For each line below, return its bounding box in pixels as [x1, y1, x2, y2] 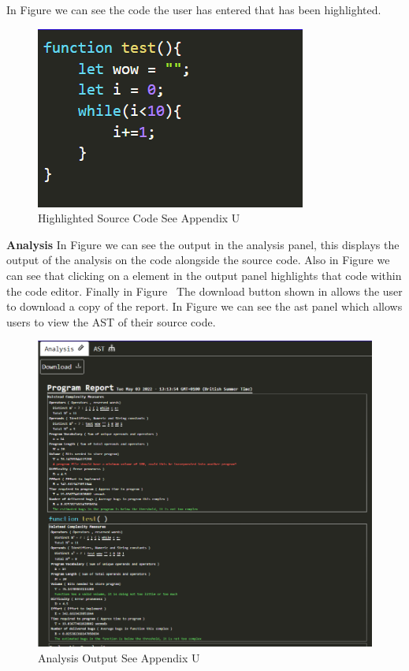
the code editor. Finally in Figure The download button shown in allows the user [6, 282, 403, 299]
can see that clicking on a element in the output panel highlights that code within [6, 267, 402, 283]
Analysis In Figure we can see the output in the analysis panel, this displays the [6, 236, 400, 252]
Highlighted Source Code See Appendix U [38, 210, 240, 226]
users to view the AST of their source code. [6, 313, 216, 330]
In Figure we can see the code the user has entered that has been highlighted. [6, 2, 381, 17]
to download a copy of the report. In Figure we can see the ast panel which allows [6, 298, 403, 315]
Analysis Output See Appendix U [38, 650, 200, 666]
